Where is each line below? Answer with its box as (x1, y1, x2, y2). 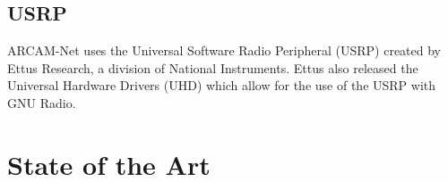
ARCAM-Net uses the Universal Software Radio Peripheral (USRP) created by (7, 41, 441, 60)
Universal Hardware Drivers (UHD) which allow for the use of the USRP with (7, 76, 436, 95)
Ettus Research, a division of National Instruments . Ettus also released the (7, 58, 418, 77)
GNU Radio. (7, 93, 76, 112)
